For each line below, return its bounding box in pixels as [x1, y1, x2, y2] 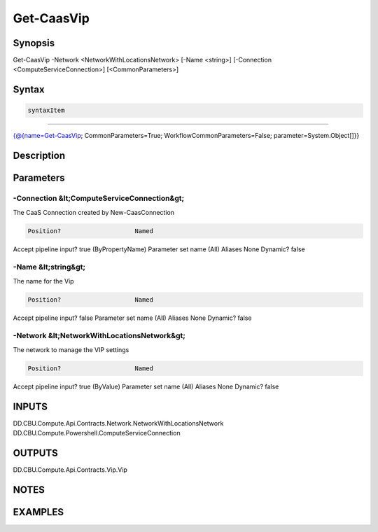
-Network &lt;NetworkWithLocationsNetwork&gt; [13, 331, 185, 341]
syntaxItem [27, 106, 65, 115]
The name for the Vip [13, 276, 74, 285]
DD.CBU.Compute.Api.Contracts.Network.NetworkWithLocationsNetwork [13, 419, 224, 427]
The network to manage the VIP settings [13, 345, 129, 353]
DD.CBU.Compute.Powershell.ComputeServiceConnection [13, 429, 181, 437]
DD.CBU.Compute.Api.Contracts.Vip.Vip [13, 465, 127, 474]
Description [13, 150, 66, 162]
